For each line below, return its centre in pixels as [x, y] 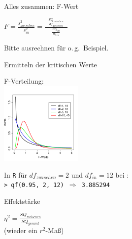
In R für [16, 174]
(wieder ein [21, 230]
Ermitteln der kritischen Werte [50, 64]
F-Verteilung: [24, 81]
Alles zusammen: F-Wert [41, 6]
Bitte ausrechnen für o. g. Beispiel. [56, 47]
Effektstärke [22, 201]
